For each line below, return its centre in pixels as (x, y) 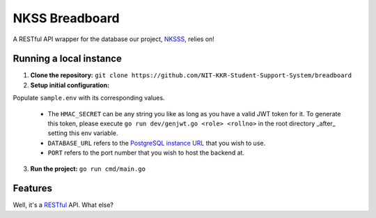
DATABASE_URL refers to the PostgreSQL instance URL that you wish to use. (157, 143)
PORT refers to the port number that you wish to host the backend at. (146, 153)
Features (32, 188)
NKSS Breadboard (66, 18)
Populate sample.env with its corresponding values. (89, 98)
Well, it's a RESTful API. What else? (63, 205)
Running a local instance (67, 59)
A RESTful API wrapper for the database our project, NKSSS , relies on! (114, 39)
